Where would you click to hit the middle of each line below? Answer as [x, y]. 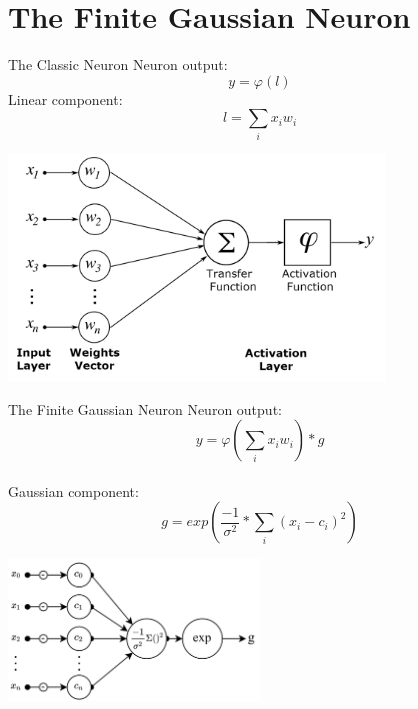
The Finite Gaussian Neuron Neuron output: [145, 408]
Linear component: [65, 98]
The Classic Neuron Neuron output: [118, 64]
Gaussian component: [73, 490]
